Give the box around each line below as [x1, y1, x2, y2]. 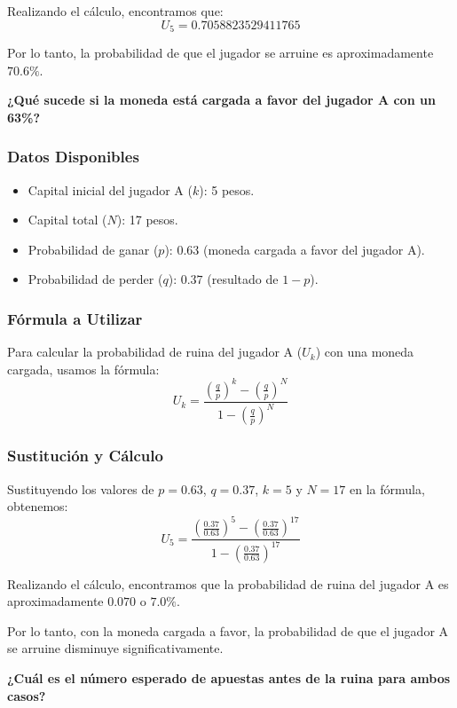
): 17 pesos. [116, 210, 178, 229]
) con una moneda [315, 342, 414, 361]
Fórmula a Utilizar [7, 307, 143, 329]
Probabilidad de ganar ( [28, 240, 159, 258]
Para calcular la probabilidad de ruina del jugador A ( [7, 342, 303, 361]
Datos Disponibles [7, 146, 139, 168]
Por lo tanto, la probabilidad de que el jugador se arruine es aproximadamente [7, 43, 434, 62]
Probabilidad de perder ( [28, 270, 163, 288]
